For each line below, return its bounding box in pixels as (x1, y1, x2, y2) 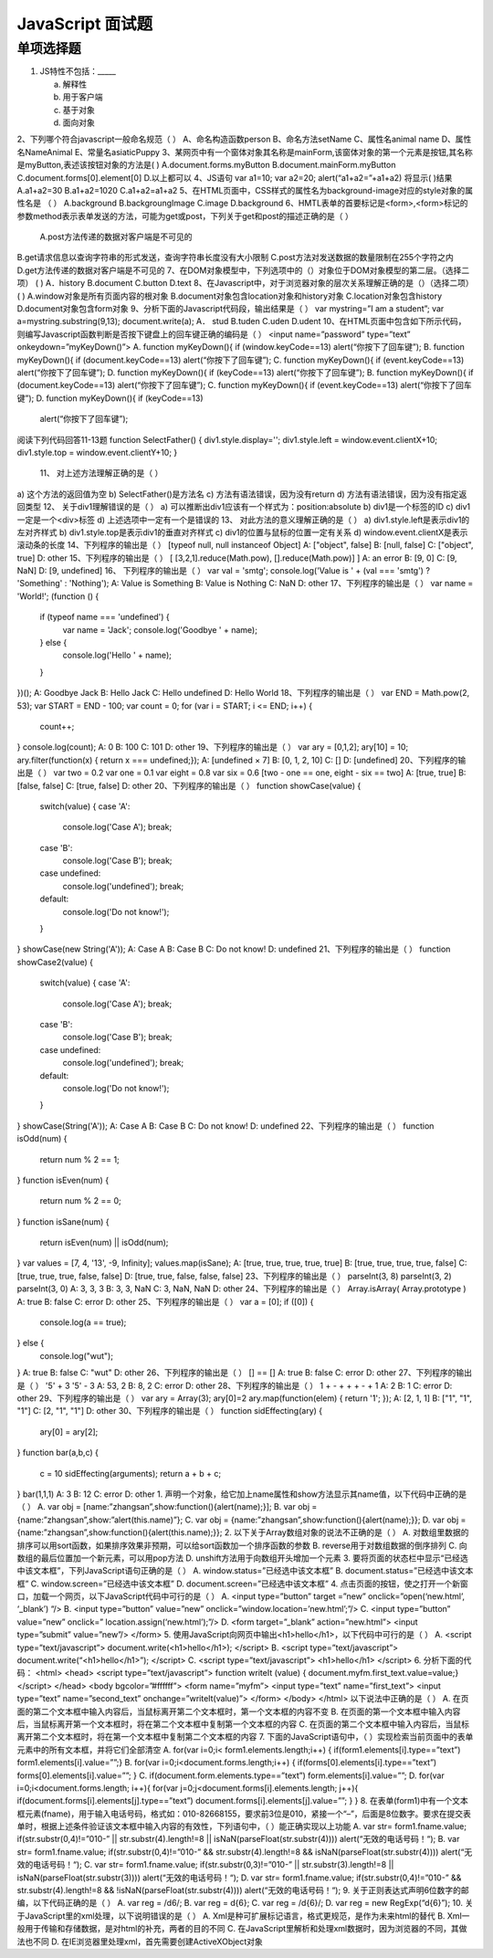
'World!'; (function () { (16, 590, 100, 602)
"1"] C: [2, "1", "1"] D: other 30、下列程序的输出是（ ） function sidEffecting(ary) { (16, 1405, 323, 1416)
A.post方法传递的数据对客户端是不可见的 (39, 231, 193, 242)
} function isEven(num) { (16, 1174, 110, 1185)
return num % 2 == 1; (39, 1153, 121, 1164)
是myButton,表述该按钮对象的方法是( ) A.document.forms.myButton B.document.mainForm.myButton (16, 160, 396, 171)
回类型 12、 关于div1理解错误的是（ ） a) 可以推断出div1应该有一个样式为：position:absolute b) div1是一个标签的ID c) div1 (16, 501, 470, 512)
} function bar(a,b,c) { (16, 1447, 100, 1458)
